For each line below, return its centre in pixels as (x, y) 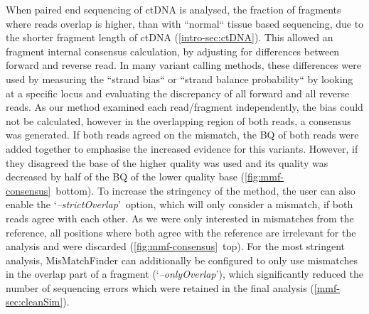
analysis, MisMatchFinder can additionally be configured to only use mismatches (182, 260)
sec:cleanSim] (34, 302)
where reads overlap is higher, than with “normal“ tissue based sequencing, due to (185, 23)
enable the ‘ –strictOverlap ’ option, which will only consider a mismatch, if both (180, 204)
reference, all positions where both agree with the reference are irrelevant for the (181, 232)
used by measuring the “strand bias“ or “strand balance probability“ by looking (180, 78)
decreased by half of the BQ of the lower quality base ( (125, 177)
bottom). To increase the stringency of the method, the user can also (205, 190)
